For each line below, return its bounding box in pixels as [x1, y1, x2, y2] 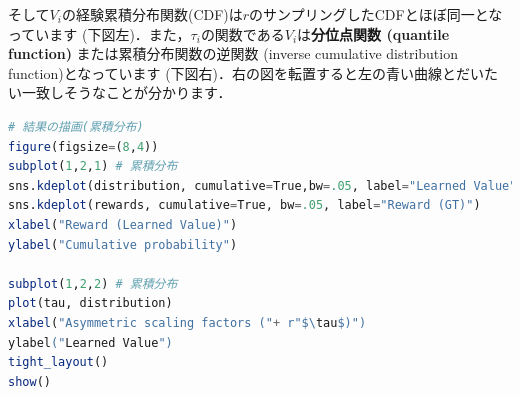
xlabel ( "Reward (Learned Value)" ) [8, 217, 238, 232]
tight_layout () [8, 355, 109, 370]
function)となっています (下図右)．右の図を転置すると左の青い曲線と [8, 62, 457, 83]
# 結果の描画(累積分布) [8, 119, 144, 134]
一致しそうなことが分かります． [21, 82, 232, 103]
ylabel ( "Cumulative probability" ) [8, 237, 238, 252]
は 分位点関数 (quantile [297, 23, 450, 44]
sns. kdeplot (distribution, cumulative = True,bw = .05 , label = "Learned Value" [8, 178, 517, 193]
